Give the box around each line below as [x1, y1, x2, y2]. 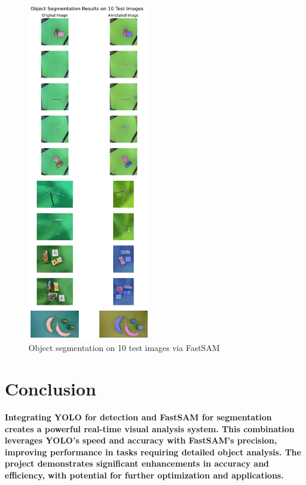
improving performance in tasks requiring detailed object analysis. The [5, 445, 301, 458]
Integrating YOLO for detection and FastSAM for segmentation [5, 411, 272, 423]
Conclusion [5, 376, 97, 401]
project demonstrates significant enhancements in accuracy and [5, 457, 269, 470]
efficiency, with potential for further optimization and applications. [5, 469, 284, 481]
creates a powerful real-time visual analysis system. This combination [5, 422, 295, 435]
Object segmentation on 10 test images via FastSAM [28, 342, 220, 354]
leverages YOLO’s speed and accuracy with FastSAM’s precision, [5, 434, 277, 446]
